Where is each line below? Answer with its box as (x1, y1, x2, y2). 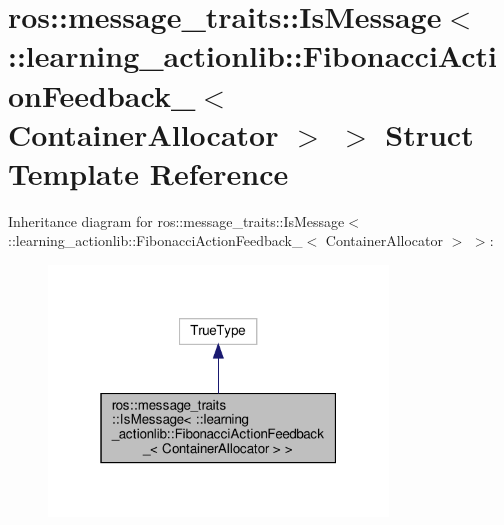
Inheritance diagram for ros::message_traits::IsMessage (8, 210, 345, 231)
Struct (385, 113, 474, 154)
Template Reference (8, 152, 289, 193)
